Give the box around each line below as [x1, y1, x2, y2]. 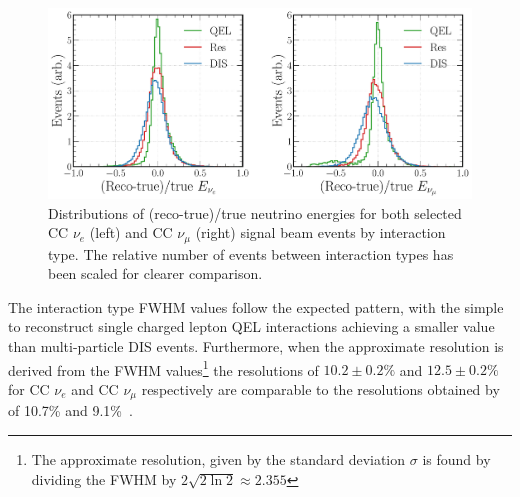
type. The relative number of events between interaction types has [48, 243, 454, 264]
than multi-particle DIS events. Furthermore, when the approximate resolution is [8, 336, 504, 357]
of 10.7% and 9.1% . [8, 400, 133, 421]
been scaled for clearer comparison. [48, 263, 263, 284]
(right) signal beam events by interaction [195, 222, 446, 243]
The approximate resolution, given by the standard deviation [31, 448, 406, 469]
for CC [8, 378, 50, 399]
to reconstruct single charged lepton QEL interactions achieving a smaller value [8, 316, 495, 337]
